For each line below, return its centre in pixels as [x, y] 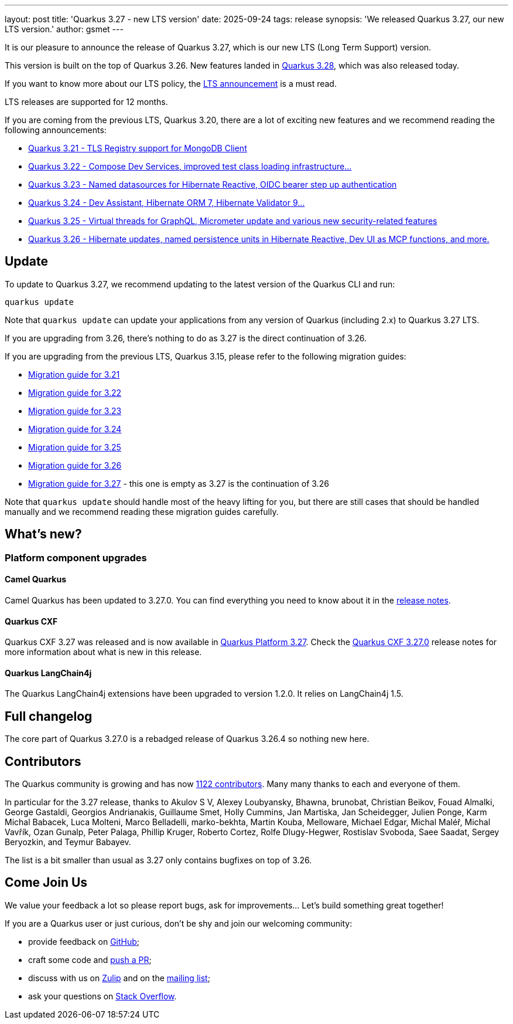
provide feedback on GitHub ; [84, 941]
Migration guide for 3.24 [75, 429]
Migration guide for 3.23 [75, 411]
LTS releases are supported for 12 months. [86, 102]
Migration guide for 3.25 [75, 447]
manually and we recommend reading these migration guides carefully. [142, 511]
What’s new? [43, 534]
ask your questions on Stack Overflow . [102, 996]
